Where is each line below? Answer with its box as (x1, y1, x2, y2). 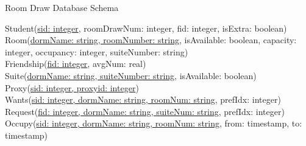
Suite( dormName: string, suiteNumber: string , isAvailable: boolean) (5, 69, 257, 82)
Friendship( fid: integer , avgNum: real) (5, 57, 146, 70)
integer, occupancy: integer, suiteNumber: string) (5, 45, 188, 58)
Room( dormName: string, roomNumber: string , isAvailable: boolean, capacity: (5, 33, 297, 46)
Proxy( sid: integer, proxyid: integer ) (5, 81, 139, 94)
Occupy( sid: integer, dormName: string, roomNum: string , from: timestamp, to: (5, 117, 302, 130)
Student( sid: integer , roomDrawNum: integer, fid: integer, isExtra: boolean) (5, 21, 287, 34)
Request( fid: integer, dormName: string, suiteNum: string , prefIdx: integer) (5, 105, 285, 117)
